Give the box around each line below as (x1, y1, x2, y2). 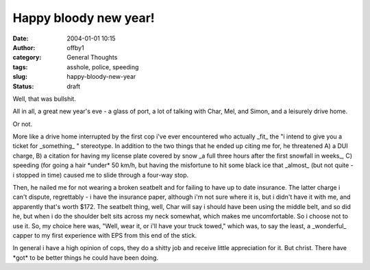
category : (12, 53, 42, 62)
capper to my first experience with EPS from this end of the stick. (12, 231, 197, 239)
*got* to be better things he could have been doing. (12, 254, 159, 262)
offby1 (66, 43, 85, 51)
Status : (12, 82, 34, 90)
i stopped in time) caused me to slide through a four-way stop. (12, 171, 189, 179)
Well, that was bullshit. (12, 95, 77, 103)
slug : (12, 73, 27, 81)
